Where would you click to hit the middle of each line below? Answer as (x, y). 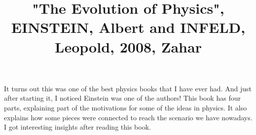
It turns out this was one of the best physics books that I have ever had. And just (128, 88)
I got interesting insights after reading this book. (77, 127)
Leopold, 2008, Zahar (128, 46)
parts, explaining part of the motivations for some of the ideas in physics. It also (126, 107)
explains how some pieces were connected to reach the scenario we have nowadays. (128, 117)
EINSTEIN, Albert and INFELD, (128, 27)
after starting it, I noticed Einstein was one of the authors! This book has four (122, 98)
